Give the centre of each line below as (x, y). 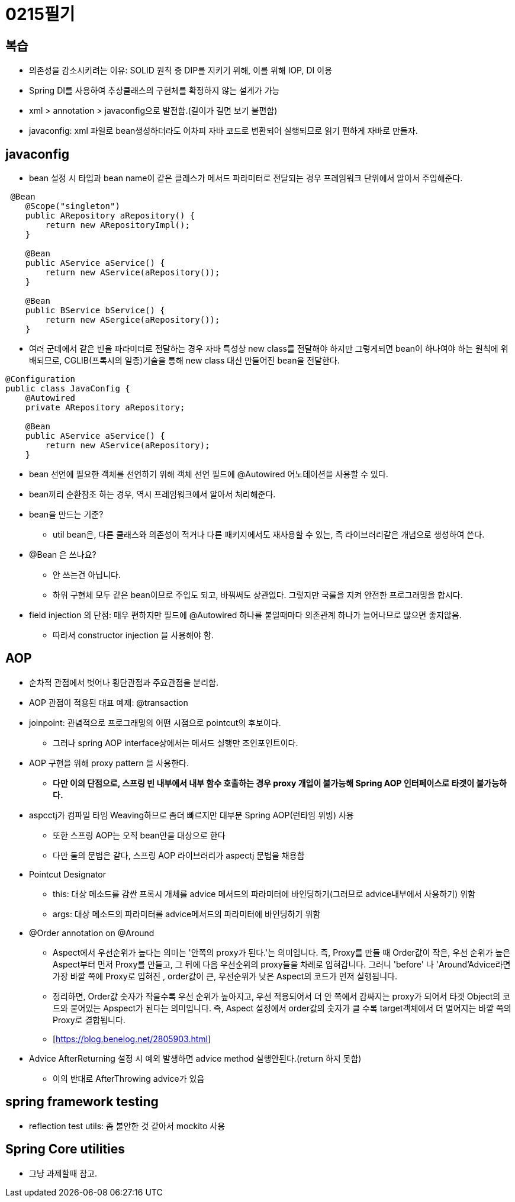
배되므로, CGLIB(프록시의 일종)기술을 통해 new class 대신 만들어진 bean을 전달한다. (184, 361)
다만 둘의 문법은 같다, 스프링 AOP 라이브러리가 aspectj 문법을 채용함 (179, 855)
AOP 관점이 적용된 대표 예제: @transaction (109, 702)
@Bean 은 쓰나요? (63, 555)
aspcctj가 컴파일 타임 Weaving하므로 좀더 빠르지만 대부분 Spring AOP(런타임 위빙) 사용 (191, 815)
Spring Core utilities (65, 1149)
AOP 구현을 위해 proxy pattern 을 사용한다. (109, 763)
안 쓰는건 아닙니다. (87, 575)
